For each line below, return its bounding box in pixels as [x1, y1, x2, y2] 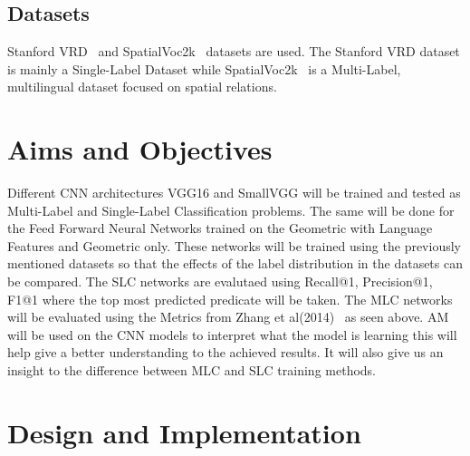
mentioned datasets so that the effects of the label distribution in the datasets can [7, 254, 463, 273]
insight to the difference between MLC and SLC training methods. [7, 361, 377, 380]
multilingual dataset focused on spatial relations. [7, 77, 277, 96]
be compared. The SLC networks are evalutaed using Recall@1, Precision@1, [7, 272, 433, 291]
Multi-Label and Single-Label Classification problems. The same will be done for [7, 200, 455, 219]
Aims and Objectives [7, 131, 273, 168]
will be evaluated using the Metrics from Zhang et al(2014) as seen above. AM [7, 307, 449, 326]
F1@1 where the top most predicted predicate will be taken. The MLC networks [7, 289, 453, 308]
